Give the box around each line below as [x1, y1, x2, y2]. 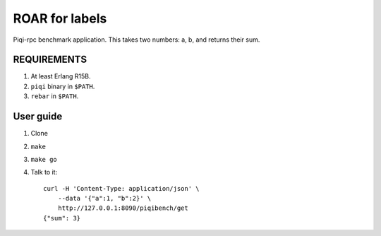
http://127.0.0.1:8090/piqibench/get [57, 204, 188, 212]
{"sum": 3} [43, 214, 81, 222]
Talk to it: [30, 168, 58, 177]
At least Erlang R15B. [30, 72, 91, 81]
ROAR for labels [13, 11, 107, 26]
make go [30, 155, 58, 163]
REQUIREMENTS [13, 54, 87, 66]
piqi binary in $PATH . [30, 82, 95, 90]
